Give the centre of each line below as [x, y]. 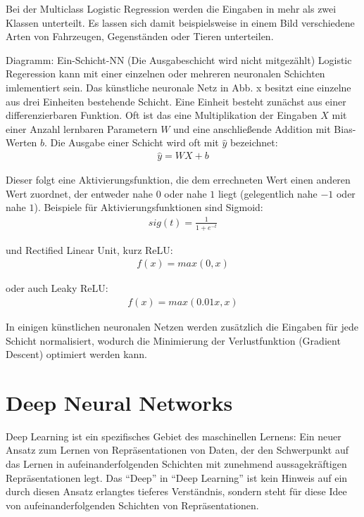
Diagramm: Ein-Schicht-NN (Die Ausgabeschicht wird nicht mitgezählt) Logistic [179, 59]
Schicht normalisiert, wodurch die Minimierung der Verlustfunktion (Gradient [173, 340]
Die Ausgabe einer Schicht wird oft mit [134, 142]
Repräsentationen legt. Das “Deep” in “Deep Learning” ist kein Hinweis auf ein [177, 477]
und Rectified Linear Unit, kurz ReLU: [89, 249]
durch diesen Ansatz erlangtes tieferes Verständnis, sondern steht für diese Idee [176, 491]
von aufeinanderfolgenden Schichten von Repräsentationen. [132, 505]
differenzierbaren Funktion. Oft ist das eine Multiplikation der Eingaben [162, 115]
